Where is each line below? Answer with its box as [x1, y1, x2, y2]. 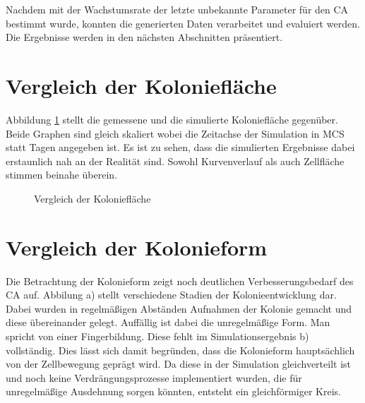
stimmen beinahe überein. [6, 167, 118, 182]
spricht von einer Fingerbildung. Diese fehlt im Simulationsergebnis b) [6, 328, 309, 343]
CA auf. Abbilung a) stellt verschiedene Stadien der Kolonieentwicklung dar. [6, 287, 337, 302]
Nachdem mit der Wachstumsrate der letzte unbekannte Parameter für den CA [6, 2, 349, 16]
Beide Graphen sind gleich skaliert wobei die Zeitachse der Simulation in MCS [6, 126, 345, 140]
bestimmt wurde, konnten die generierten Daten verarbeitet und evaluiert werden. [6, 16, 360, 30]
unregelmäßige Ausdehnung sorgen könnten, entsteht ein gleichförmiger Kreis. [6, 384, 341, 399]
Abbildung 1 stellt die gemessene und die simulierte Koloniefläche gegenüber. [6, 112, 338, 126]
